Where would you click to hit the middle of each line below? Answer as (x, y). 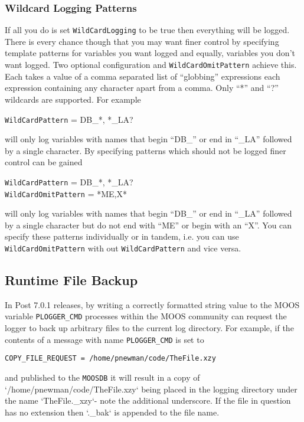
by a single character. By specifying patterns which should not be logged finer (146, 150)
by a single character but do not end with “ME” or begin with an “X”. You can (148, 225)
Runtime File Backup (71, 280)
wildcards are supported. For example (73, 99)
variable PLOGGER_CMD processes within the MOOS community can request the (146, 316)
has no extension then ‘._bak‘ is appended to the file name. (112, 412)
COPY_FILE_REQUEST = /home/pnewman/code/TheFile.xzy (110, 359)
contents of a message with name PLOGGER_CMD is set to (104, 339)
